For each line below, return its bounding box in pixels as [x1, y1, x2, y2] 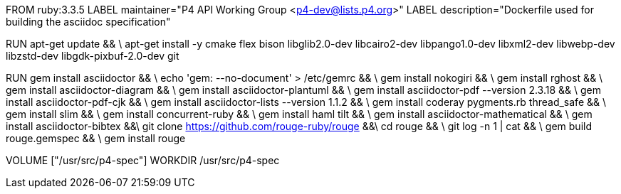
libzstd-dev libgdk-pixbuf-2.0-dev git [6, 50, 179, 62]
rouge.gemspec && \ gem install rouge [6, 132, 186, 144]
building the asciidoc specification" [6, 16, 171, 28]
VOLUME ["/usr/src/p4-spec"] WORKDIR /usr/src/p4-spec [6, 154, 280, 166]
